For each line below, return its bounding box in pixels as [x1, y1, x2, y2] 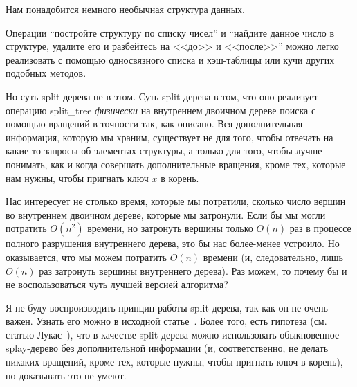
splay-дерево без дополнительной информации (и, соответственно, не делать [6, 341, 329, 355]
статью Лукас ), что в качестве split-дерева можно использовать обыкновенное [6, 327, 340, 341]
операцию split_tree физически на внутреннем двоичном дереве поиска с [6, 102, 316, 117]
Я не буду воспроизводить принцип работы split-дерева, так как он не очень [6, 300, 328, 314]
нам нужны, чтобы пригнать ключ [6, 170, 149, 185]
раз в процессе [289, 221, 351, 235]
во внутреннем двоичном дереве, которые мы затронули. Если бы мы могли [6, 207, 326, 222]
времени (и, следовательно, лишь [203, 249, 343, 264]
